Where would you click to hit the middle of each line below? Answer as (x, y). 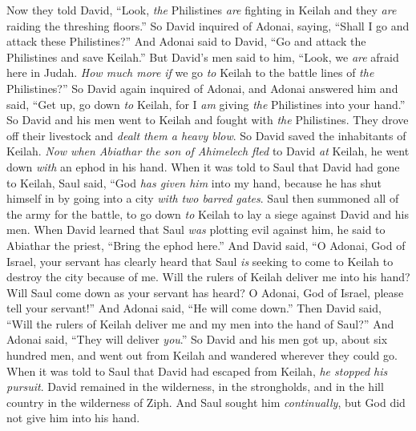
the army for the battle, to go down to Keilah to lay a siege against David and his (208, 213)
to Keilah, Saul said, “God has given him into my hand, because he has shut (194, 182)
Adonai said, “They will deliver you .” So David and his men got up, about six (197, 339)
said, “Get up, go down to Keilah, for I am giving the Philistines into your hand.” (206, 104)
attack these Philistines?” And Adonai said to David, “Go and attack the (186, 41)
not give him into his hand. (73, 418)
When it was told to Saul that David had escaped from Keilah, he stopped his (197, 371)
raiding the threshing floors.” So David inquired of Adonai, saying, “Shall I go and (208, 25)
